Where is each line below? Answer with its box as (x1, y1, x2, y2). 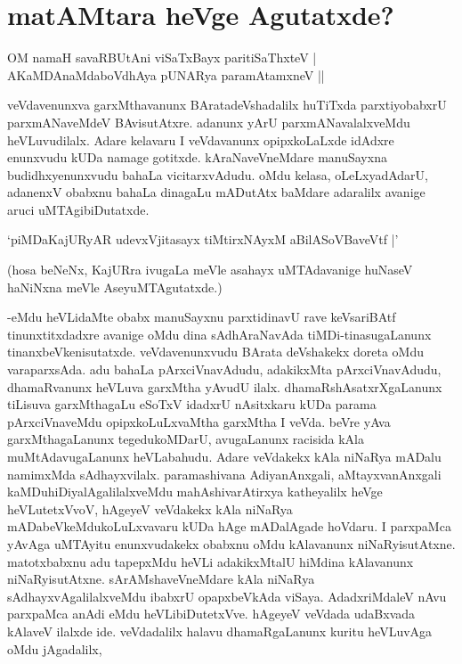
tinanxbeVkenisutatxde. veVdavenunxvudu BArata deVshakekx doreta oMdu (7, 342, 424, 361)
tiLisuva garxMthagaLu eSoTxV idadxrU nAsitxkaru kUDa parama (7, 395, 377, 414)
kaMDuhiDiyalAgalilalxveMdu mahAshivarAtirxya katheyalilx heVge (7, 482, 383, 501)
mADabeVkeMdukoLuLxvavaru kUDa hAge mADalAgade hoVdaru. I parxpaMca (7, 517, 451, 536)
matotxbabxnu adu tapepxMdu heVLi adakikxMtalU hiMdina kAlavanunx (7, 552, 414, 570)
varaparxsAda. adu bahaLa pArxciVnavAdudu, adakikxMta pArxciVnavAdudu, (7, 360, 442, 379)
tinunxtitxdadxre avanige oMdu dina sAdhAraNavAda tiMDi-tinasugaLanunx (7, 324, 432, 343)
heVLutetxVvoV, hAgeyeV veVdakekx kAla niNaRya (7, 499, 293, 518)
